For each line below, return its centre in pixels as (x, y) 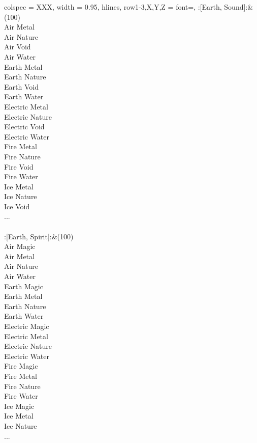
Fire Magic (21, 366)
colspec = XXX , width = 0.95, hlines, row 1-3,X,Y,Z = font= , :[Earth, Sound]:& (129, 7)
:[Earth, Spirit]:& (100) (39, 236)
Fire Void (19, 166)
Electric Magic (27, 326)
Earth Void (21, 86)
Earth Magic (24, 286)
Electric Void (24, 127)
